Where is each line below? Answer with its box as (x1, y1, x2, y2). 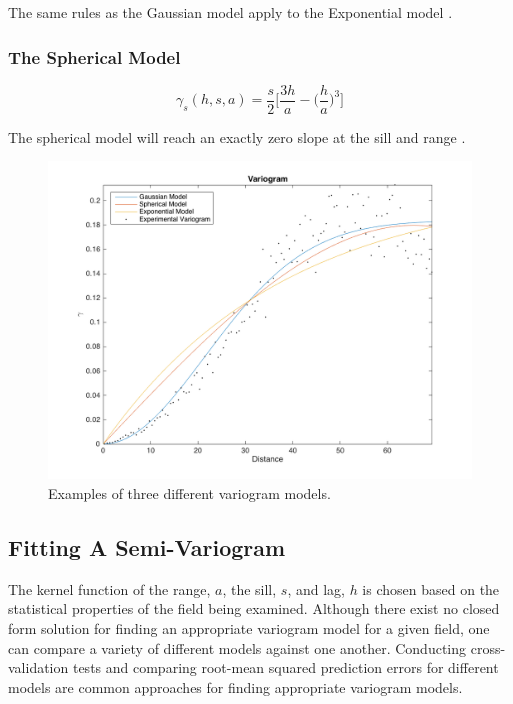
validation (8, 657, 69, 678)
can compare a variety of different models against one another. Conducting (8, 637, 467, 658)
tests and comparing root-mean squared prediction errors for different (72, 657, 499, 678)
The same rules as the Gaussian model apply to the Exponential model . (8, 2, 453, 22)
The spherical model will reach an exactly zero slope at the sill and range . (8, 126, 466, 147)
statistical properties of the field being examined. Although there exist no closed (8, 598, 500, 619)
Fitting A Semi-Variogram (8, 532, 286, 563)
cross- (470, 637, 506, 658)
